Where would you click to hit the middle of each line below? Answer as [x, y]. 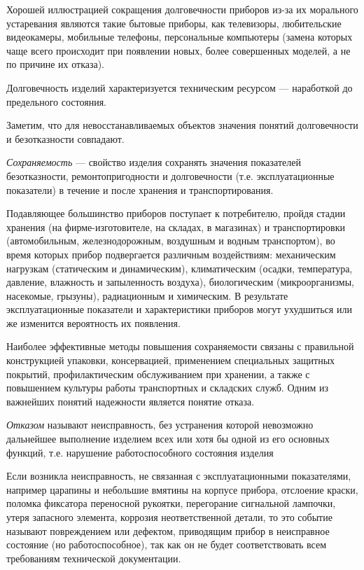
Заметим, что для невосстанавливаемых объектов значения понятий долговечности [182, 125]
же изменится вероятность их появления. [93, 322]
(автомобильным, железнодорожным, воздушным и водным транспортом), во [171, 241]
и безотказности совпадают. [65, 138]
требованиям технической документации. [94, 558]
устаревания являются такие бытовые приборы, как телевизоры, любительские [174, 23]
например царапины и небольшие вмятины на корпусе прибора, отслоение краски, [182, 489]
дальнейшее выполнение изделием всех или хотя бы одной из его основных [168, 439]
